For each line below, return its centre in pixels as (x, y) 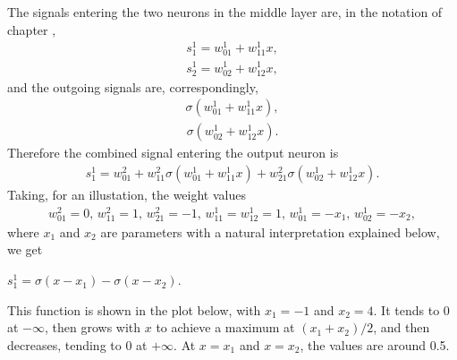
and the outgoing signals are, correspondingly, (133, 86)
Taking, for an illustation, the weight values (127, 194)
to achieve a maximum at (225, 327)
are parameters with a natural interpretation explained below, (270, 231)
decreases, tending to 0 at (77, 344)
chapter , (32, 29)
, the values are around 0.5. (375, 344)
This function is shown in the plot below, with (134, 309)
